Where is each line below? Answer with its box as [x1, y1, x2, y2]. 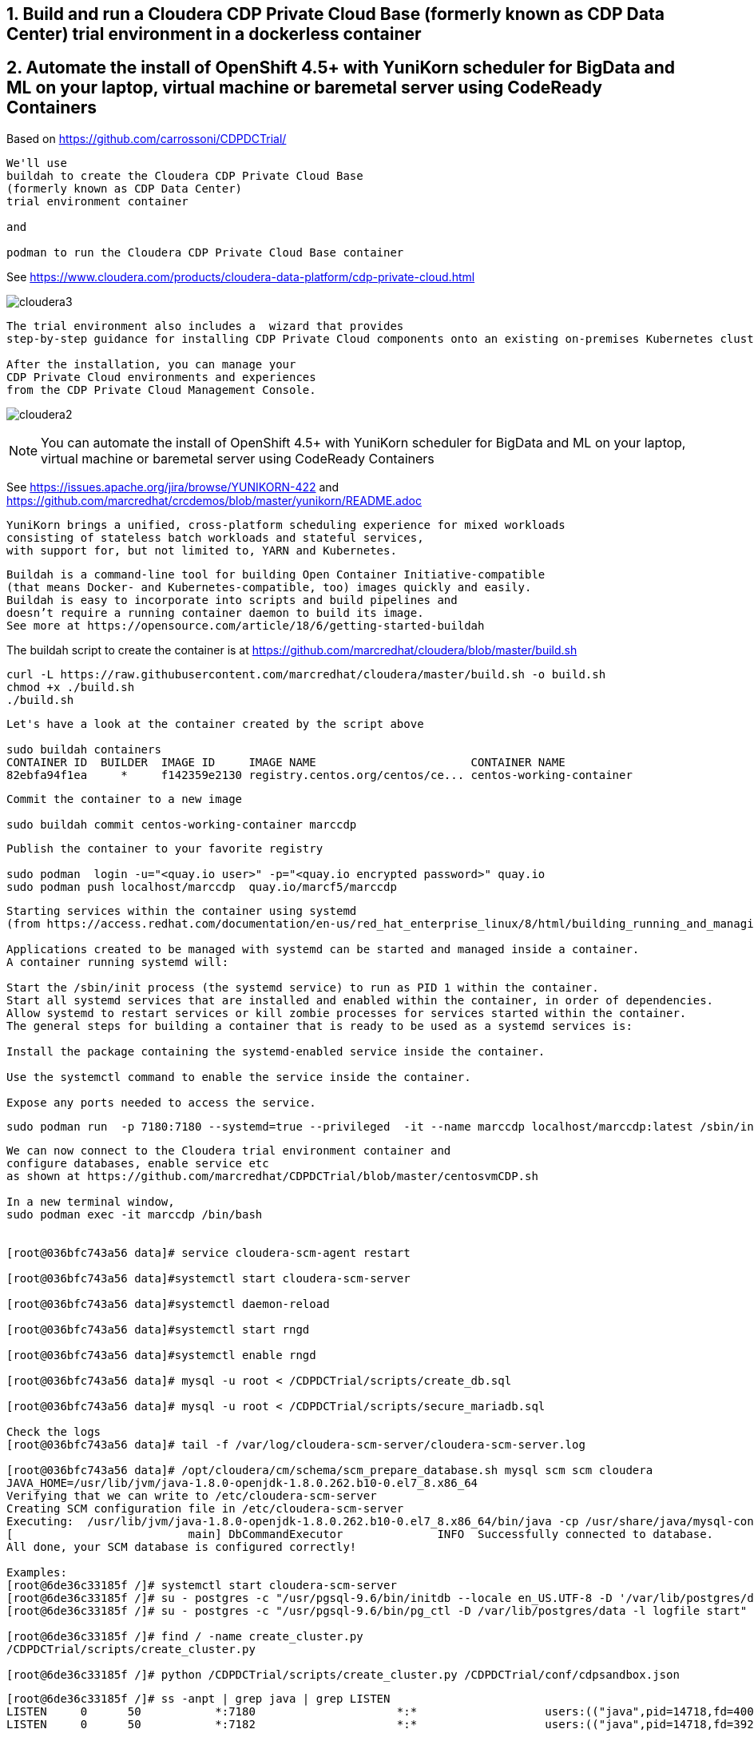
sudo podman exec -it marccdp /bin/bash [6, 1207, 263, 1221]
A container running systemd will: [6, 955, 229, 968]
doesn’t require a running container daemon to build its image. [6, 606, 424, 619]
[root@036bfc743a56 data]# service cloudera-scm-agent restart [6, 1246, 411, 1259]
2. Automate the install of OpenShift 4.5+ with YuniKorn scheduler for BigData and [6, 58, 676, 78]
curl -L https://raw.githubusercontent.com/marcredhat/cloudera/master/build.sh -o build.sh [6, 667, 606, 681]
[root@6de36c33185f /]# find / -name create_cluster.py [6, 1629, 363, 1643]
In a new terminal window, [6, 1194, 175, 1208]
